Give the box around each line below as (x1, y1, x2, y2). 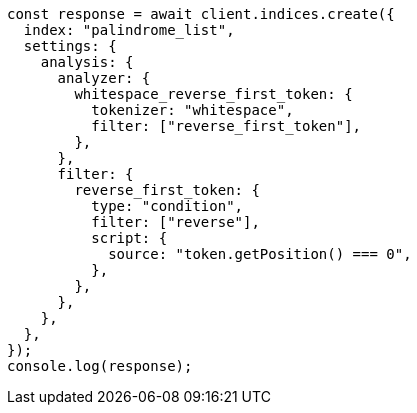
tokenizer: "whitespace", (91, 102, 294, 118)
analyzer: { (57, 70, 151, 86)
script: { (91, 230, 168, 246)
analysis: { (40, 54, 134, 70)
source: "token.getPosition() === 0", (108, 246, 412, 262)
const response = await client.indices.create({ (7, 6, 395, 22)
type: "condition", (91, 198, 244, 214)
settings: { (23, 38, 117, 54)
